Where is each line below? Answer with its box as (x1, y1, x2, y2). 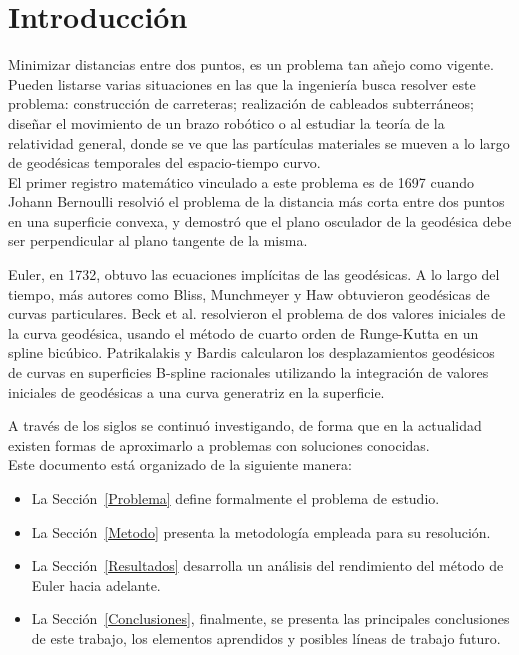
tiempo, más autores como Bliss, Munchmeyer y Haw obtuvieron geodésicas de (8, 283, 490, 304)
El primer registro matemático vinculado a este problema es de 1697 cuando (8, 171, 475, 192)
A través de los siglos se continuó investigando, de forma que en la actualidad (8, 415, 482, 436)
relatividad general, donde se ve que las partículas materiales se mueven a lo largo (8, 132, 510, 153)
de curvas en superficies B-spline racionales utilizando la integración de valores (8, 362, 489, 383)
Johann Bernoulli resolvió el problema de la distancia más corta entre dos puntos (8, 191, 505, 212)
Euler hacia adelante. (31, 574, 161, 595)
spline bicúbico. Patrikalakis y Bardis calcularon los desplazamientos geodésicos (8, 342, 495, 363)
